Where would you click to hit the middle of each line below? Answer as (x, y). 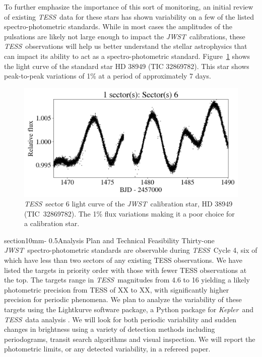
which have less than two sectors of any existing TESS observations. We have (123, 260)
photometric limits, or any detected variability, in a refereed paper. (107, 349)
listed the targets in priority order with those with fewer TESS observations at (125, 270)
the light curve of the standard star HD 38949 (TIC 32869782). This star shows (127, 66)
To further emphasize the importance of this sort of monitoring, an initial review (129, 7)
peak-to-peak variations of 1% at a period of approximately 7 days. (108, 76)
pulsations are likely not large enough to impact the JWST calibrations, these (125, 36)
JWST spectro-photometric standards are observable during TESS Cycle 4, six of (131, 250)
